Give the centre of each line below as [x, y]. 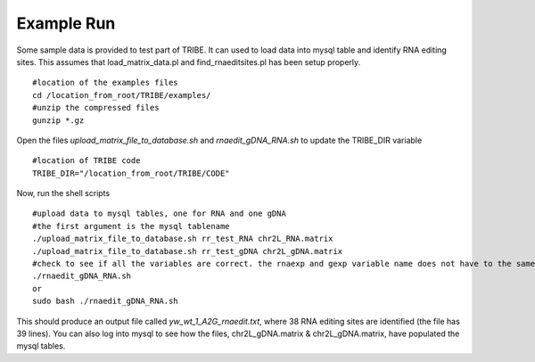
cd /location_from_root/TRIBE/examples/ [122, 95]
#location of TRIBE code [86, 161]
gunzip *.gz [58, 120]
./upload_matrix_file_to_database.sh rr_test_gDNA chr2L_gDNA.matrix [188, 251]
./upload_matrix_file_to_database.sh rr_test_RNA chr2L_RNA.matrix [183, 239]
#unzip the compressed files [96, 108]
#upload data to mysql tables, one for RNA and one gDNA [160, 214]
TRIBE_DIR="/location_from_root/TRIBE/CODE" [132, 173]
